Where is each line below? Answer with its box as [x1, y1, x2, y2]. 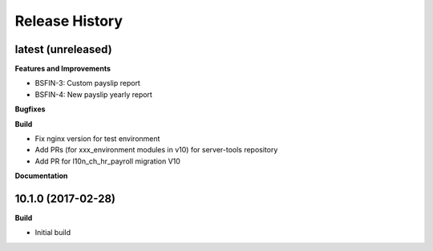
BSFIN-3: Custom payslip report [34, 79, 140, 88]
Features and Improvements [14, 64, 111, 74]
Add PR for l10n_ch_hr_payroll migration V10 [34, 156, 180, 166]
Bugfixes [14, 104, 46, 114]
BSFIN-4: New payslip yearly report [34, 89, 152, 99]
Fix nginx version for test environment [34, 134, 160, 144]
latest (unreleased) [14, 43, 112, 56]
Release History [14, 12, 123, 30]
